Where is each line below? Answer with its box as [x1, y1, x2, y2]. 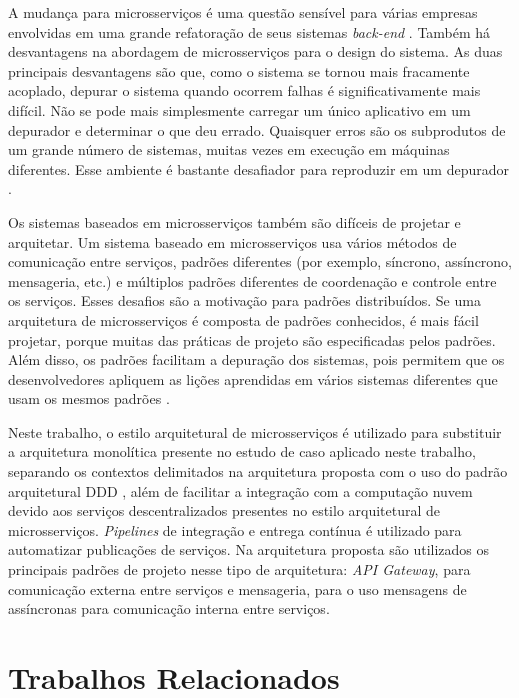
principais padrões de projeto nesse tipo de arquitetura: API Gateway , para [8, 559, 471, 580]
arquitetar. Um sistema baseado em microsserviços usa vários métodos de [8, 231, 457, 252]
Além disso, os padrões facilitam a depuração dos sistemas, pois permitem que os [8, 349, 505, 370]
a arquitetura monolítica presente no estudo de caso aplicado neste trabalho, [8, 441, 476, 462]
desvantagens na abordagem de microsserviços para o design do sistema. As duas [8, 41, 503, 62]
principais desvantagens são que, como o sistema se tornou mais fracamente [8, 60, 470, 81]
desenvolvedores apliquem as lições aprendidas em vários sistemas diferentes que [8, 368, 498, 389]
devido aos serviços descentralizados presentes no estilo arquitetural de [8, 500, 441, 521]
